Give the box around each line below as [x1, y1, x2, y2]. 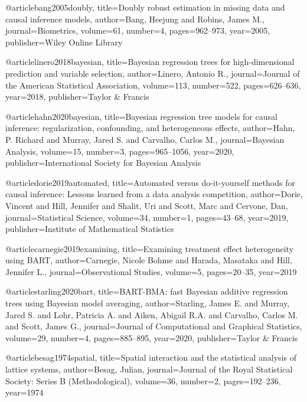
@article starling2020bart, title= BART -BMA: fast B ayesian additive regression [5, 285, 288, 298]
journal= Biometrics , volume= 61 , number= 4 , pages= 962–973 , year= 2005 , [5, 24, 270, 37]
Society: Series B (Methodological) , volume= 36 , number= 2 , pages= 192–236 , [5, 374, 281, 387]
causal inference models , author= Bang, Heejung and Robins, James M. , [5, 12, 264, 25]
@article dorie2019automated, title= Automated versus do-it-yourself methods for [5, 176, 295, 188]
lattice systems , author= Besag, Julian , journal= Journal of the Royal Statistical [5, 363, 293, 375]
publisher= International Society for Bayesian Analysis [5, 156, 201, 169]
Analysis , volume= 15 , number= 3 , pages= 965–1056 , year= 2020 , [5, 145, 234, 157]
